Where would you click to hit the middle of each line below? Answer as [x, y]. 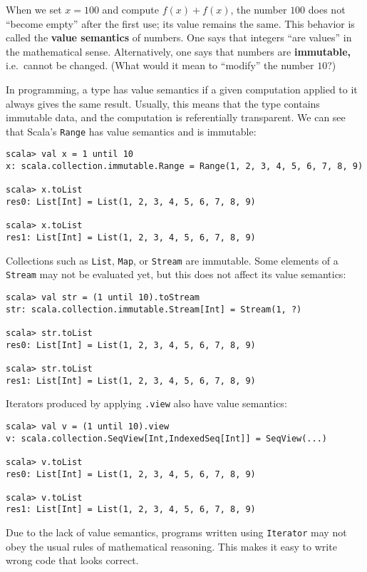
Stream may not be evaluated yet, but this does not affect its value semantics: [176, 274]
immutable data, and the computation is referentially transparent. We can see [176, 117]
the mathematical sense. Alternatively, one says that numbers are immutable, [179, 51]
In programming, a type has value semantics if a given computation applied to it [182, 89]
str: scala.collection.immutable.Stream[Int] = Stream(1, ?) [154, 309]
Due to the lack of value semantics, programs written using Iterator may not [176, 532]
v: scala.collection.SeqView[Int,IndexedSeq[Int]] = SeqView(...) [167, 438]
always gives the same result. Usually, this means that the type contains [163, 103]
